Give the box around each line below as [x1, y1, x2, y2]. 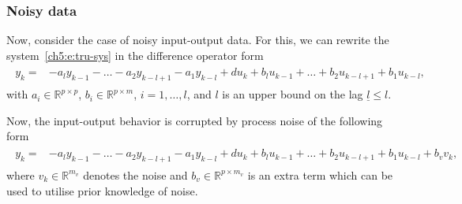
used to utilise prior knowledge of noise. [6, 182, 198, 198]
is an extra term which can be [247, 166, 393, 183]
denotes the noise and [83, 166, 188, 183]
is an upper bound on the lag [222, 86, 363, 102]
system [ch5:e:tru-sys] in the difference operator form [6, 46, 264, 63]
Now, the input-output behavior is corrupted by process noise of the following [6, 112, 383, 128]
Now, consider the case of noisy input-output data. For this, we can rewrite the [6, 32, 389, 48]
